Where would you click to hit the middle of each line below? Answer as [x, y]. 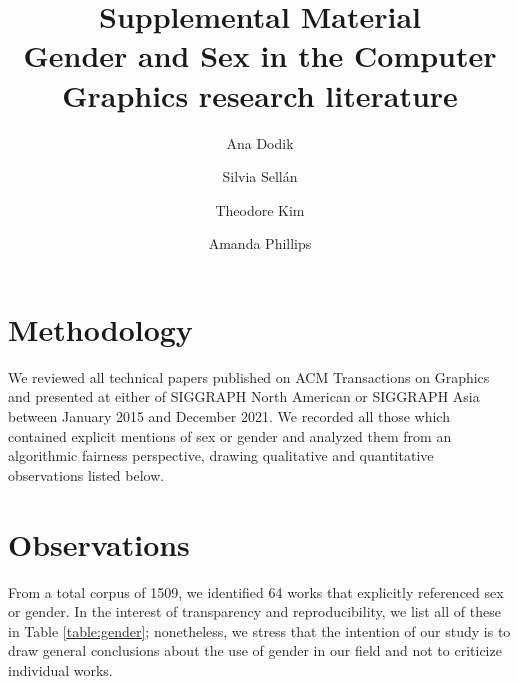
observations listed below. [86, 474]
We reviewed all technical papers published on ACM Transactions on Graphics [249, 376]
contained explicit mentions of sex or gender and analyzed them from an [230, 435]
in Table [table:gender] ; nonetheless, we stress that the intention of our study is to [259, 630]
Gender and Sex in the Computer [260, 55]
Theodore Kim [260, 209]
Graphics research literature [260, 94]
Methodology [100, 328]
